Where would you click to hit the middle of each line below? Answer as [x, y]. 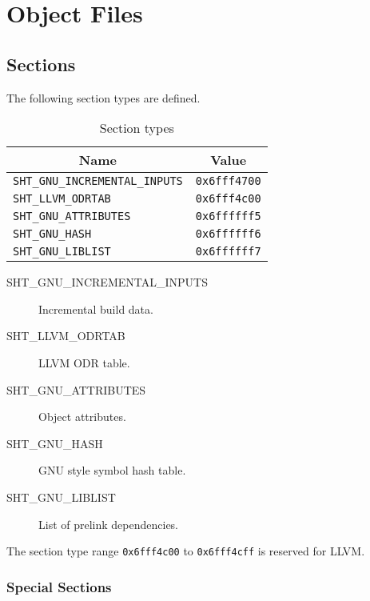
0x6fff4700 [228, 181]
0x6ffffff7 [228, 252]
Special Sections [59, 586]
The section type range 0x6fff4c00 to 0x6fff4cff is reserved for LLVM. [186, 551]
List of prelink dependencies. [109, 524]
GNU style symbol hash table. [112, 470]
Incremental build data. [96, 309]
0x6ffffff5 [228, 216]
